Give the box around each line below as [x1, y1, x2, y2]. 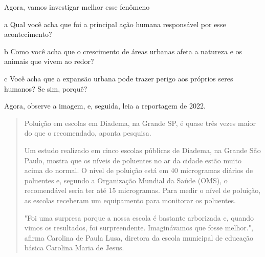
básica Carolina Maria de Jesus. [24, 242, 124, 253]
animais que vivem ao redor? [4, 56, 94, 67]
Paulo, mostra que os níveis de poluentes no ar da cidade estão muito [24, 155, 241, 165]
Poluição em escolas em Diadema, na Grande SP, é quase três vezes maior [24, 117, 256, 128]
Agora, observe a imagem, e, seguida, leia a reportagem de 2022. [4, 100, 206, 111]
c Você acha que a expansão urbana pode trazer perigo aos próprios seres [4, 73, 233, 83]
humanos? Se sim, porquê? [4, 83, 87, 94]
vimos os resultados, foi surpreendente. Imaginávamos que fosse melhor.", [24, 222, 253, 233]
